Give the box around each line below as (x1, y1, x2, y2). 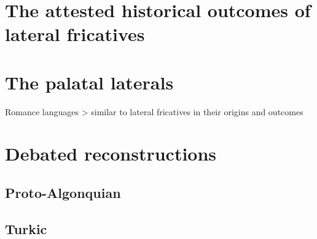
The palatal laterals (5, 69, 174, 94)
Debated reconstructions (5, 141, 217, 166)
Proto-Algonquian (5, 183, 121, 202)
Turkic (5, 219, 47, 238)
